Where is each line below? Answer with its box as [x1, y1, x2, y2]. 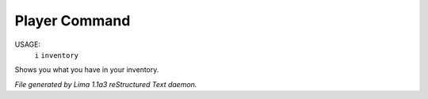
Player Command [14, 12, 131, 29]
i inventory [34, 51, 79, 59]
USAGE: [14, 40, 41, 49]
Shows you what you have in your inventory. [14, 65, 159, 74]
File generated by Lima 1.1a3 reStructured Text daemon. [14, 79, 197, 89]
